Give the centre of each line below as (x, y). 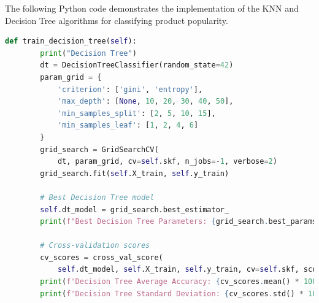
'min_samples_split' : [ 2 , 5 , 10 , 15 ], (136, 113)
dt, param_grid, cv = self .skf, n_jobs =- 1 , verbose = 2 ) (167, 162)
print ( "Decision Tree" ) (88, 53)
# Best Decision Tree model (97, 197)
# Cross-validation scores (95, 246)
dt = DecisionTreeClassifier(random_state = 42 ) (137, 65)
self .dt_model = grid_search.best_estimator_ (135, 209)
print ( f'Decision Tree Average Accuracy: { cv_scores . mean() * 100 (179, 282)
